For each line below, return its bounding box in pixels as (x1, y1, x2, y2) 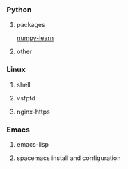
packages (16, 21, 46, 29)
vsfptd (16, 94, 35, 102)
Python (6, 5, 32, 15)
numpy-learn (16, 34, 54, 42)
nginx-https (16, 107, 50, 116)
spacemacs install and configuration (16, 154, 121, 162)
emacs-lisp (16, 140, 49, 148)
